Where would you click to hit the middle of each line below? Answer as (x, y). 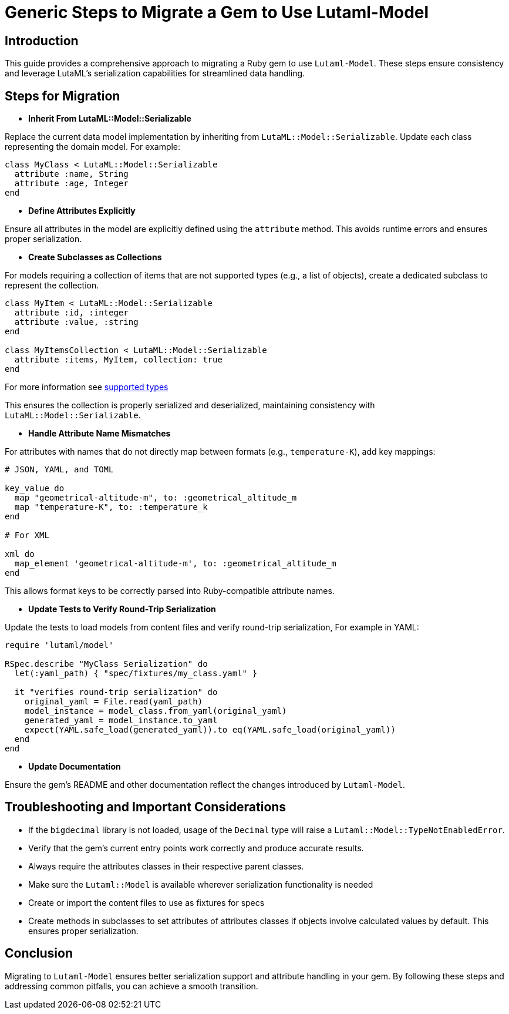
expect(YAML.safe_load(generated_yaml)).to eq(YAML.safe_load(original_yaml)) (210, 730)
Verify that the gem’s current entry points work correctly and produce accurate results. (196, 848)
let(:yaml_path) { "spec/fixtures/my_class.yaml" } (136, 674)
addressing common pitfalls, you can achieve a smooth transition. (132, 986)
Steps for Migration (63, 96)
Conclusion (39, 953)
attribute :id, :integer (71, 313)
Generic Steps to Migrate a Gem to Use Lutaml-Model (217, 12)
